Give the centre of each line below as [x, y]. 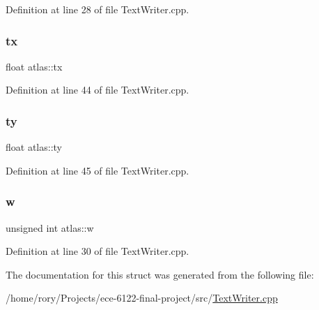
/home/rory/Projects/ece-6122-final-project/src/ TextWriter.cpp [142, 298]
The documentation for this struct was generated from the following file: [160, 274]
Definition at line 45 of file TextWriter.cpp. [98, 170]
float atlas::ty [34, 147]
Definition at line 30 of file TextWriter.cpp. [98, 251]
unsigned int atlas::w [50, 227]
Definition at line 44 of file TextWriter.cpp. [98, 90]
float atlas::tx [34, 66]
